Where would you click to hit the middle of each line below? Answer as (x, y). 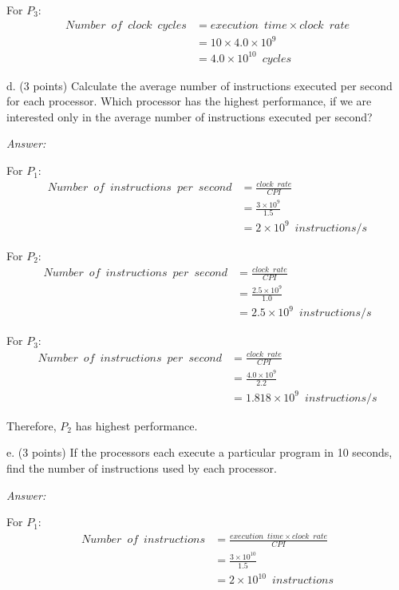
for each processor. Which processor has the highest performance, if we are (189, 101)
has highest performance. (136, 425)
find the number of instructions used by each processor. (142, 468)
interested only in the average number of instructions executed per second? (190, 116)
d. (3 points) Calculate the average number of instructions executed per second (199, 85)
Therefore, (32, 425)
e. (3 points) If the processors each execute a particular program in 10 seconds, (199, 452)
